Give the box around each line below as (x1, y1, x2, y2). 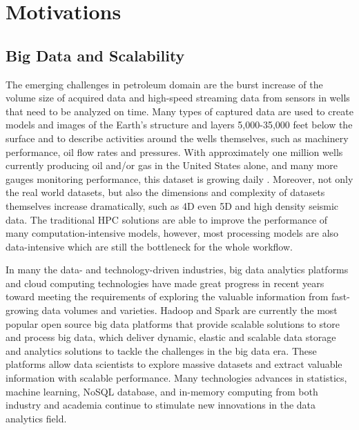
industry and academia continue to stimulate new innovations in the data (6, 398, 316, 412)
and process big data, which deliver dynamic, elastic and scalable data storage (6, 330, 336, 344)
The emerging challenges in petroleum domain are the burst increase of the (6, 77, 323, 91)
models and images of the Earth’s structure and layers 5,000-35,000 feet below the (6, 117, 353, 132)
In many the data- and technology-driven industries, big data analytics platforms (6, 262, 349, 277)
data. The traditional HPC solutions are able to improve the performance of (6, 212, 328, 226)
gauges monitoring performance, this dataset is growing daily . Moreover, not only (6, 171, 353, 186)
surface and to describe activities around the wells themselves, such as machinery (6, 130, 349, 145)
